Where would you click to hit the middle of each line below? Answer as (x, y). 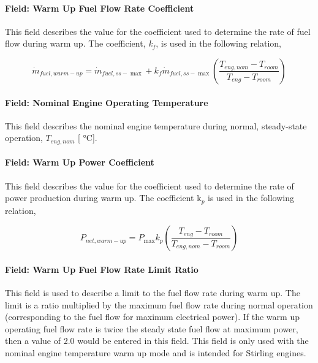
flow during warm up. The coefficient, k (79, 43)
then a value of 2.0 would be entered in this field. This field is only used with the (157, 341)
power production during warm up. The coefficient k (103, 198)
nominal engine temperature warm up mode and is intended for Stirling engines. (156, 353)
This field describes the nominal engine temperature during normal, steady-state (156, 125)
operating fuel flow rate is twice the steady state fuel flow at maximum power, (152, 328)
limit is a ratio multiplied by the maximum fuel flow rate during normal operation (159, 304)
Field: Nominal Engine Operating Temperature (107, 102)
